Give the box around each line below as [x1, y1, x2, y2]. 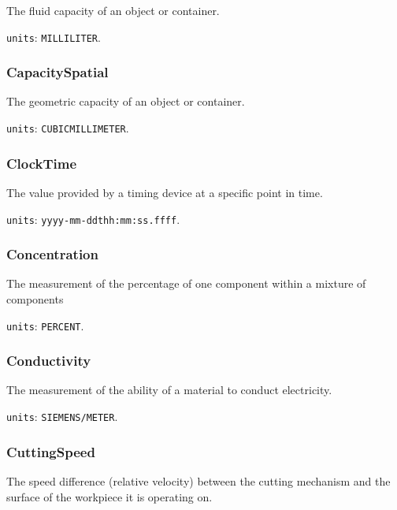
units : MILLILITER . [6, 28, 101, 45]
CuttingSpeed [6, 441, 95, 461]
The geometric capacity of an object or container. [6, 93, 245, 110]
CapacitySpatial [6, 62, 109, 82]
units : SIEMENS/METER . [6, 408, 118, 425]
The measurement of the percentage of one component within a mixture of [6, 275, 366, 292]
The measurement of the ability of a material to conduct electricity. [6, 382, 332, 398]
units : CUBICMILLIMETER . [6, 120, 129, 136]
